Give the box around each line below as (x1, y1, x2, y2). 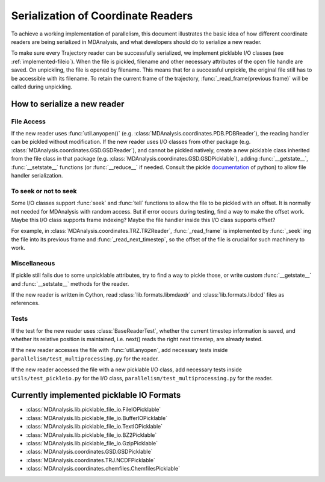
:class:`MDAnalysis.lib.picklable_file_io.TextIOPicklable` (26, 423, 162, 430)
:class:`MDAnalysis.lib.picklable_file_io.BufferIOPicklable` (26, 414, 168, 421)
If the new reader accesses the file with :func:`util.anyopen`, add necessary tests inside (11, 347, 228, 354)
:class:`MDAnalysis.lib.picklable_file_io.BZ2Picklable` (26, 431, 157, 439)
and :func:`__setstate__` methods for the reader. (11, 280, 129, 287)
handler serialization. (11, 172, 63, 179)
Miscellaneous (11, 259, 55, 267)
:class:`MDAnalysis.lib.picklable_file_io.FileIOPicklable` (26, 406, 161, 413)
